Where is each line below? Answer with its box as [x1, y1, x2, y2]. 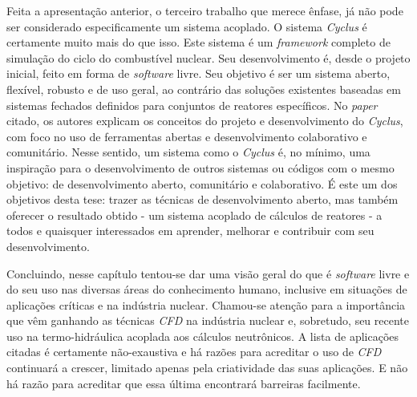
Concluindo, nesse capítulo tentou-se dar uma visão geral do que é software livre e [6, 265, 410, 282]
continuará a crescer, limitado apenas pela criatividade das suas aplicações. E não [6, 359, 408, 376]
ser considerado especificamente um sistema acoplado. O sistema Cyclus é [6, 18, 367, 34]
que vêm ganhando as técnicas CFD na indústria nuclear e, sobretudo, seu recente [6, 312, 409, 329]
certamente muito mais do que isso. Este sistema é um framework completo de [6, 34, 391, 51]
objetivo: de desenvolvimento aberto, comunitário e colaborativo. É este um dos [6, 175, 398, 192]
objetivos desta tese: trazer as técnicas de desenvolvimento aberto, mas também [6, 191, 399, 208]
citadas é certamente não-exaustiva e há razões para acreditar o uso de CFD [6, 343, 382, 360]
